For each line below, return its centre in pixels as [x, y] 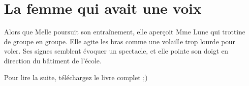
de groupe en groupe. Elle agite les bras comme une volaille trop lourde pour [120, 41]
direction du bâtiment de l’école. [53, 60]
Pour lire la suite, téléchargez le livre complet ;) [76, 77]
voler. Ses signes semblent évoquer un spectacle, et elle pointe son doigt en [116, 51]
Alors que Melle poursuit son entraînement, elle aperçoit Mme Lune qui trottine [125, 32]
